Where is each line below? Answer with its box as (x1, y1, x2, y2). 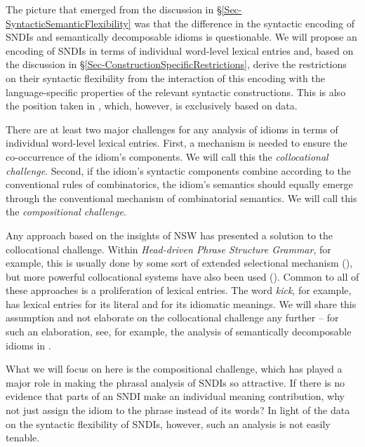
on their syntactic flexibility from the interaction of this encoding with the (6, 70, 325, 85)
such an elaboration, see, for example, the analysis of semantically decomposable (6, 324, 352, 339)
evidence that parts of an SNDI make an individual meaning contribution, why (6, 389, 345, 403)
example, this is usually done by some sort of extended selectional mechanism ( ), (6, 255, 353, 270)
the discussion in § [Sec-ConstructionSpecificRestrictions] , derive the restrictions (6, 57, 347, 72)
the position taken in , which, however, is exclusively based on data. (6, 98, 298, 113)
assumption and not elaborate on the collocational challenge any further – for (6, 310, 339, 325)
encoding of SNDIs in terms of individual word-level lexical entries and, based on (6, 43, 354, 58)
